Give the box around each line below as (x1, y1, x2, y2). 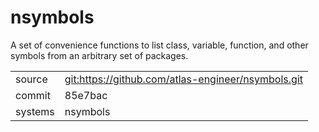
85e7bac (64, 88, 108, 102)
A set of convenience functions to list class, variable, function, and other (10, 39, 309, 51)
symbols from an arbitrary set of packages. (10, 49, 189, 61)
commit (15, 88, 51, 102)
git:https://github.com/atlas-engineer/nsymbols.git (64, 72, 303, 86)
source (15, 72, 48, 86)
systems (15, 104, 55, 118)
